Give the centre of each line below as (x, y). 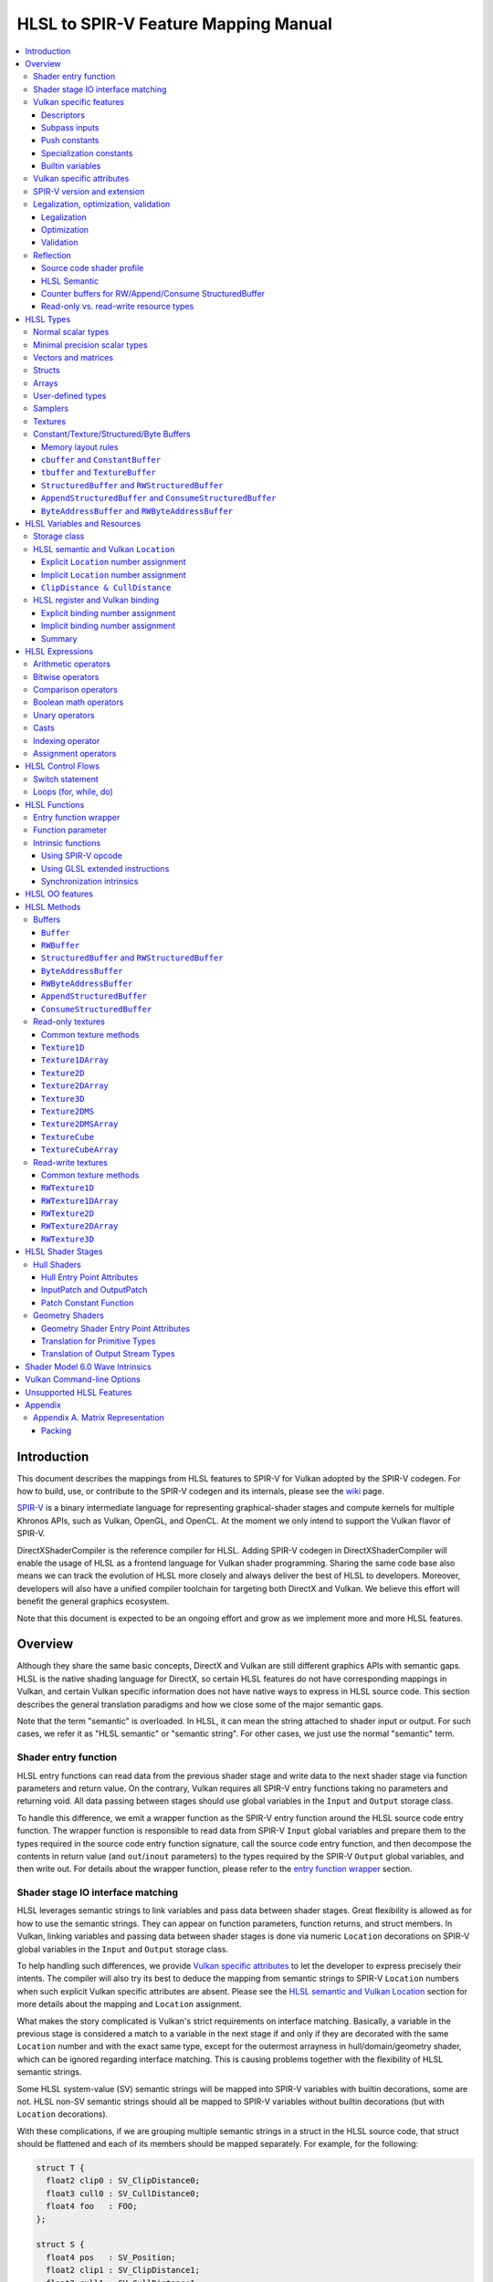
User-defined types (70, 396)
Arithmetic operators (72, 664)
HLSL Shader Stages (64, 1251)
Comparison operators (76, 690)
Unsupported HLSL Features (79, 1392)
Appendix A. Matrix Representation (99, 1418)
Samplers (51, 408)
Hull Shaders (57, 1264)
